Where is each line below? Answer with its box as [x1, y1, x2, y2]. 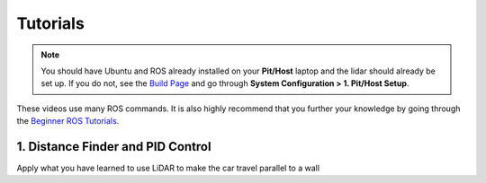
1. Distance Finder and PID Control [16, 139, 211, 154]
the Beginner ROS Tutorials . [16, 116, 120, 126]
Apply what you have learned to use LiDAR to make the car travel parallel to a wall [16, 162, 319, 174]
